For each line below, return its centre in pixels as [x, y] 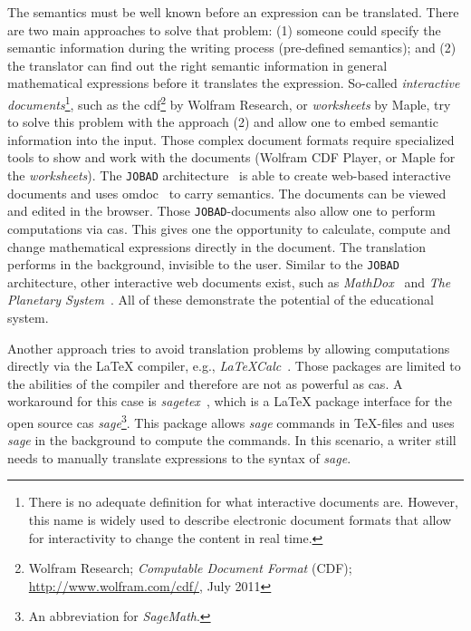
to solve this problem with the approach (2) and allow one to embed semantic [223, 122]
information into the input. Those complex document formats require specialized [231, 139]
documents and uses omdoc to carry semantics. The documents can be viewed [227, 193]
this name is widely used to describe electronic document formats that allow [240, 519]
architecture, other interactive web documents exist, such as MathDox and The [229, 282]
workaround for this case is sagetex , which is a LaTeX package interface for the [230, 401]
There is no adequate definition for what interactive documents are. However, [243, 502]
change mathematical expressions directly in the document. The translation [217, 246]
